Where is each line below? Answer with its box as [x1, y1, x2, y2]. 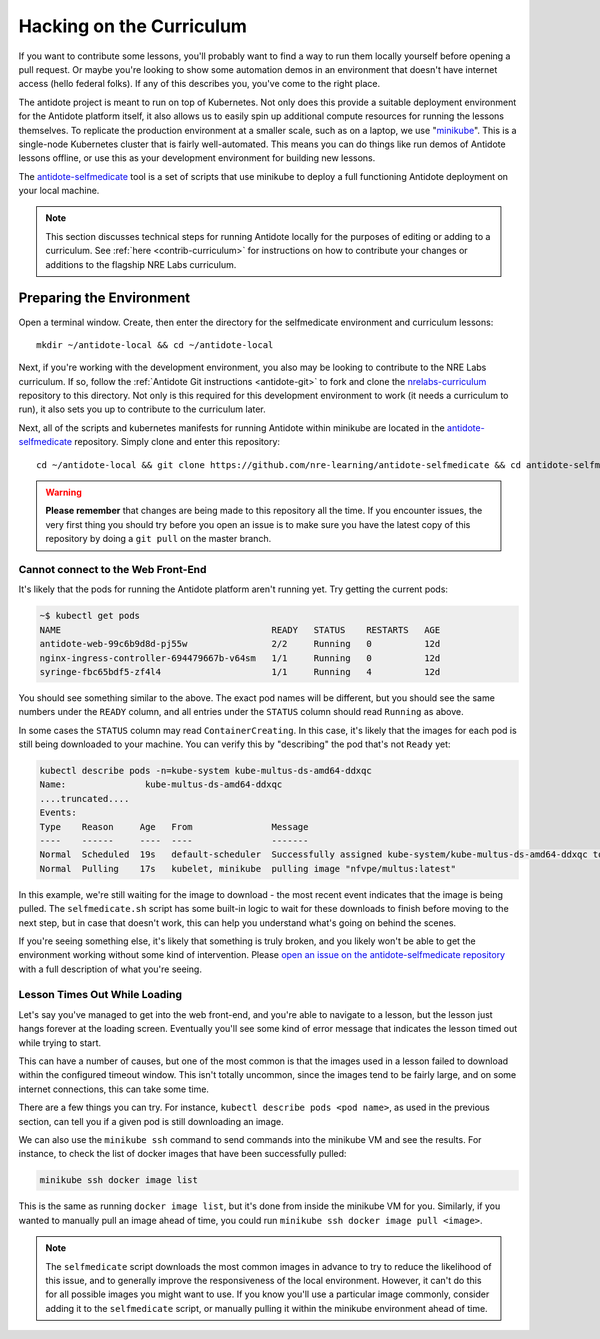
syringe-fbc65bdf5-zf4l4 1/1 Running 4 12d [39, 666, 441, 677]
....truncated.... [39, 793, 130, 804]
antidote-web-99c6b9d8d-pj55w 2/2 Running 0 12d [39, 638, 441, 650]
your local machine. [18, 185, 100, 197]
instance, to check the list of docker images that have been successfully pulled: [18, 1148, 347, 1160]
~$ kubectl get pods [39, 610, 140, 622]
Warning [45, 486, 82, 499]
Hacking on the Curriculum [18, 15, 247, 37]
